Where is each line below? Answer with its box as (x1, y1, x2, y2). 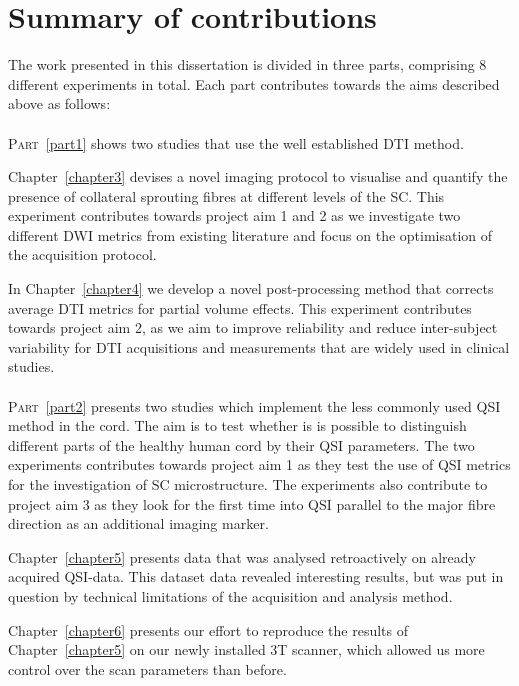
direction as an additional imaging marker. (8, 513, 269, 534)
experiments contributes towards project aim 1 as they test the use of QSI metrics (8, 454, 511, 475)
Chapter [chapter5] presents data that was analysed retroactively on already (8, 546, 476, 567)
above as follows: (8, 93, 111, 114)
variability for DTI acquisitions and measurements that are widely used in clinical (8, 336, 510, 357)
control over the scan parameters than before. (8, 658, 287, 679)
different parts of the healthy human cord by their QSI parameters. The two (8, 434, 475, 455)
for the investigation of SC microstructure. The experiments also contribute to (8, 474, 488, 494)
